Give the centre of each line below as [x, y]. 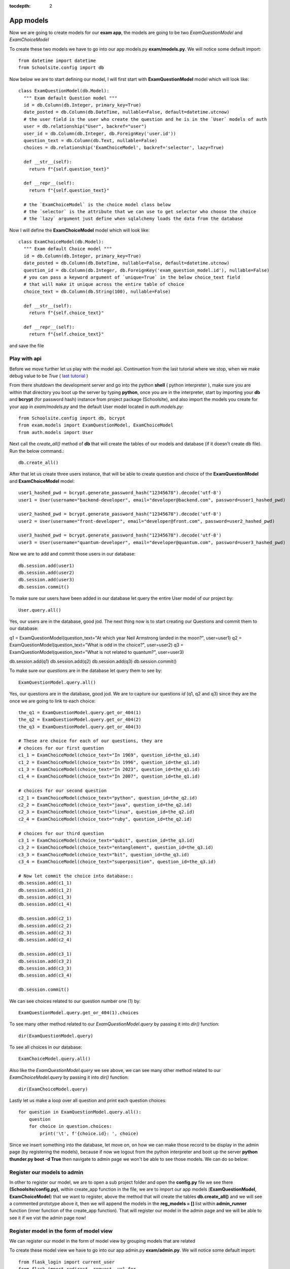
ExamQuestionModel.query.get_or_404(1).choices [79, 1012]
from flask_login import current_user [67, 1262]
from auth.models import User [56, 432]
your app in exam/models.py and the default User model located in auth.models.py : [97, 407]
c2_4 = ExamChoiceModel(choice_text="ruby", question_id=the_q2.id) [105, 819]
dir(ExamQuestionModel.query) [56, 1036]
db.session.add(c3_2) [45, 961]
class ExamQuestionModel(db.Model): [64, 91]
